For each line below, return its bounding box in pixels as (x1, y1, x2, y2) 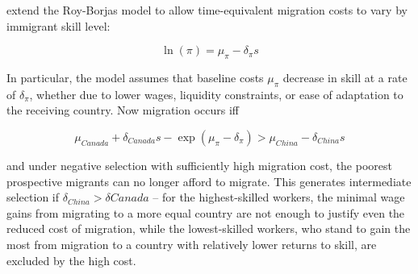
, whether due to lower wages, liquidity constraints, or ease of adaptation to (29, 85, 403, 102)
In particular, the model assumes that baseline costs (6, 68, 264, 85)
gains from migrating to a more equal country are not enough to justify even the (6, 204, 405, 221)
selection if (6, 189, 60, 205)
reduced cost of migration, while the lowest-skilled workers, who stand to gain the (6, 220, 411, 237)
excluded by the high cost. (6, 251, 136, 268)
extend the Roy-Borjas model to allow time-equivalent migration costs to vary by (6, 2, 408, 18)
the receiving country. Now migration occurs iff (6, 102, 240, 118)
